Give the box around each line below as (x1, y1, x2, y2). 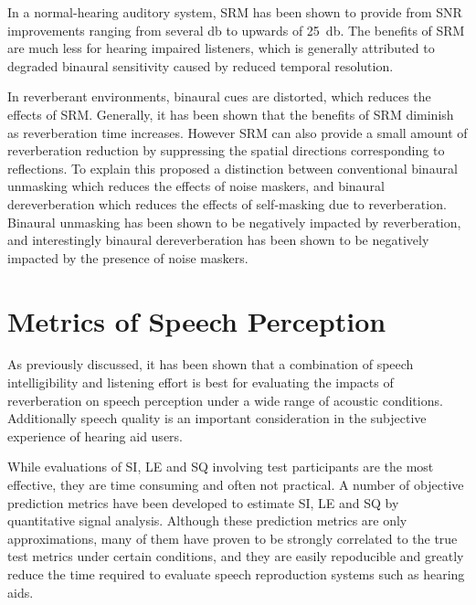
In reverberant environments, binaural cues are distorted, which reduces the (7, 87, 431, 106)
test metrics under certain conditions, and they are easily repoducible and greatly (7, 547, 464, 566)
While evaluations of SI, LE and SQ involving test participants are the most (7, 457, 434, 476)
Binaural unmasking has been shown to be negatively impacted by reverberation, (7, 212, 461, 231)
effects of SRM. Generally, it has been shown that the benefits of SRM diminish (7, 104, 454, 123)
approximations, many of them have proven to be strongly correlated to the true (7, 528, 458, 547)
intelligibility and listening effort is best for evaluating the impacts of (7, 373, 394, 392)
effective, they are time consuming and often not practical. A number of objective (7, 475, 464, 494)
